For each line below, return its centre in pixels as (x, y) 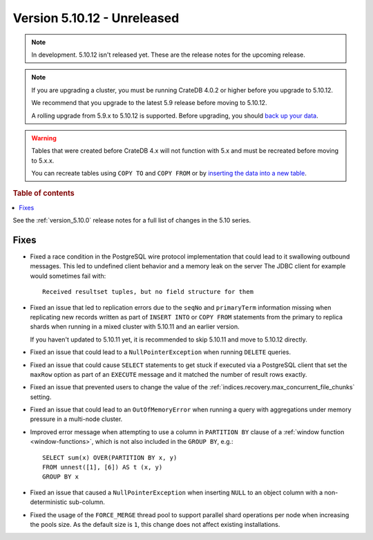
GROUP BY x (61, 477)
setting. (41, 397)
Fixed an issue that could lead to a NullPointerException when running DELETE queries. (161, 352)
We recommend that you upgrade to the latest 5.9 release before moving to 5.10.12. (149, 103)
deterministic (49, 502)
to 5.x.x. (43, 160)
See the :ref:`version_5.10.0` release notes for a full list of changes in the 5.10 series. (132, 221)
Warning (44, 138)
